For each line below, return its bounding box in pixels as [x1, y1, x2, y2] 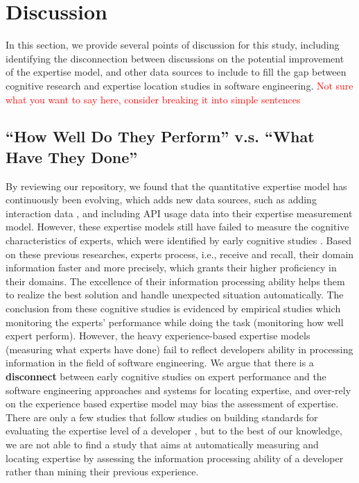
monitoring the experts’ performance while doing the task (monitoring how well [6, 314, 344, 329]
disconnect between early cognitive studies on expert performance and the [6, 369, 326, 383]
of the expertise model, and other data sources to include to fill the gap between [6, 65, 347, 79]
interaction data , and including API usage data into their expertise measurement [6, 205, 353, 220]
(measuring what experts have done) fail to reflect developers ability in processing [6, 341, 353, 356]
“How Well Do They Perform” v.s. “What [6, 126, 315, 147]
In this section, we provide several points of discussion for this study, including [6, 37, 340, 52]
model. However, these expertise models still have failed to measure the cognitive [6, 219, 349, 234]
